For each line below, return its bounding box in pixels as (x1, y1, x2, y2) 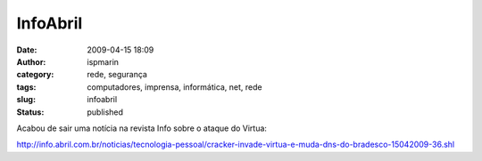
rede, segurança (87, 69, 147, 80)
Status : (16, 107, 45, 117)
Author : (16, 56, 46, 67)
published (87, 107, 124, 117)
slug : (16, 94, 36, 105)
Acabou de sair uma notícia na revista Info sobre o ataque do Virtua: (16, 123, 268, 133)
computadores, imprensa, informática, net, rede (87, 81, 262, 93)
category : (16, 69, 54, 80)
